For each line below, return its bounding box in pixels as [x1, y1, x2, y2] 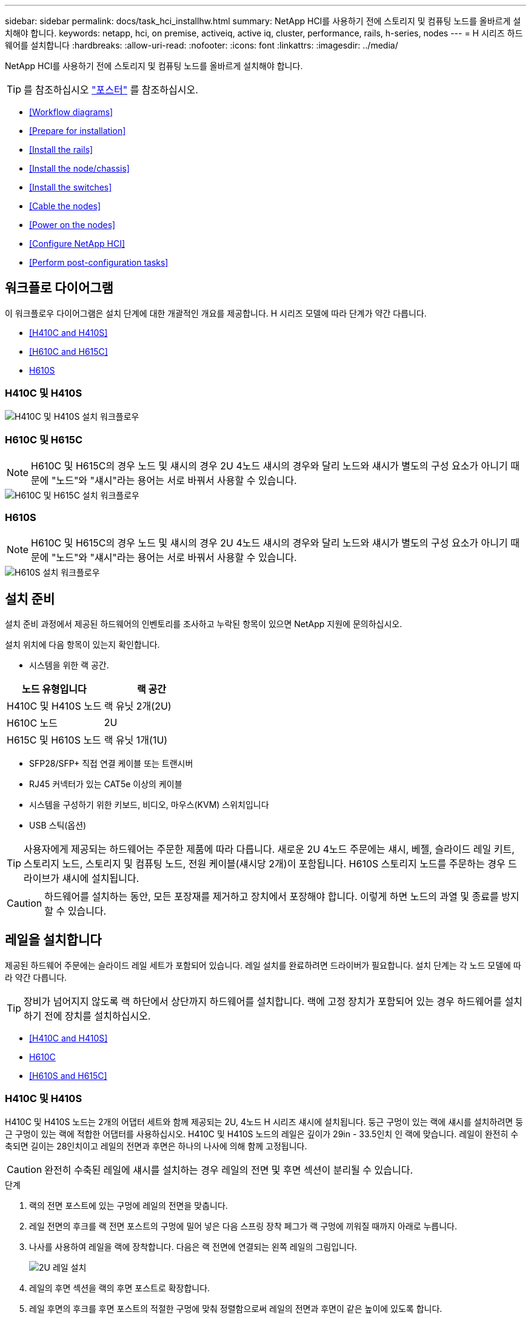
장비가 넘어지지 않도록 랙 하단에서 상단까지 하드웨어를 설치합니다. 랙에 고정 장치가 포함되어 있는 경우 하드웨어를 [24, 995, 502, 1007]
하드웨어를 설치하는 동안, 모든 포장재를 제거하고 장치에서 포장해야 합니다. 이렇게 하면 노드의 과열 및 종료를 [44, 890, 499, 903]
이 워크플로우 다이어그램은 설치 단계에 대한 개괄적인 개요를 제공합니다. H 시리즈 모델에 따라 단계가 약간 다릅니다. [5, 308, 427, 318]
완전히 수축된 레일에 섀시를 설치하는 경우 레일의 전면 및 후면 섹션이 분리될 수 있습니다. [44, 1163, 413, 1176]
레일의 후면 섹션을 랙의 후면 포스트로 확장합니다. [29, 1282, 210, 1293]
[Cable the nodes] [29, 201, 101, 211]
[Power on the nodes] [29, 220, 116, 230]
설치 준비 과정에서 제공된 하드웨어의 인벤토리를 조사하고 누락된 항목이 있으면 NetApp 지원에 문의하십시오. [5, 618, 402, 629]
